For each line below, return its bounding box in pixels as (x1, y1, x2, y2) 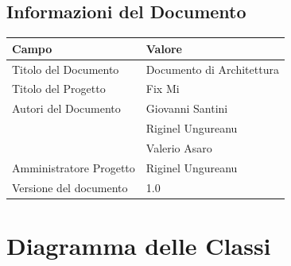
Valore (145, 40, 182, 56)
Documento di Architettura (145, 60, 279, 77)
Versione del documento (12, 179, 128, 195)
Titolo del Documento (12, 60, 119, 77)
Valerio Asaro (145, 139, 212, 156)
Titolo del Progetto (12, 80, 106, 97)
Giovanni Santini (145, 100, 228, 117)
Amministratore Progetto (12, 159, 135, 175)
